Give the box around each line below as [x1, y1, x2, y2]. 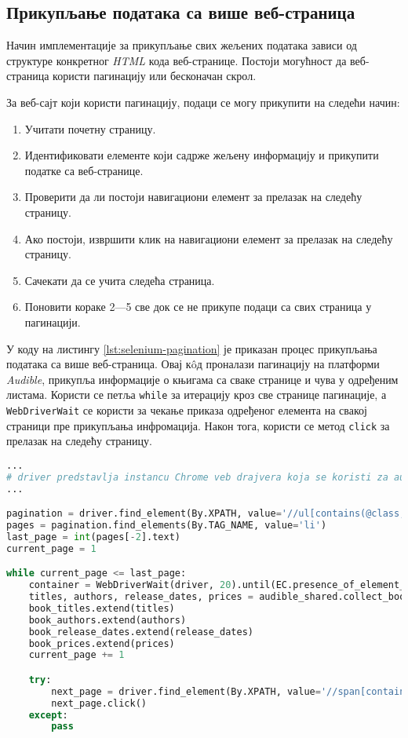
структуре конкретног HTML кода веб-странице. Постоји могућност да [6, 52, 347, 68]
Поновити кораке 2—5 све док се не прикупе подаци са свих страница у [24, 298, 372, 315]
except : [28, 709, 68, 721]
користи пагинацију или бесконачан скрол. [53, 68, 257, 84]
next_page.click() [51, 697, 147, 709]
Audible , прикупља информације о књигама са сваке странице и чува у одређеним [6, 371, 399, 387]
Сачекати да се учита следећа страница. [24, 272, 215, 288]
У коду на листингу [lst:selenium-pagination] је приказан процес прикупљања [6, 340, 377, 356]
